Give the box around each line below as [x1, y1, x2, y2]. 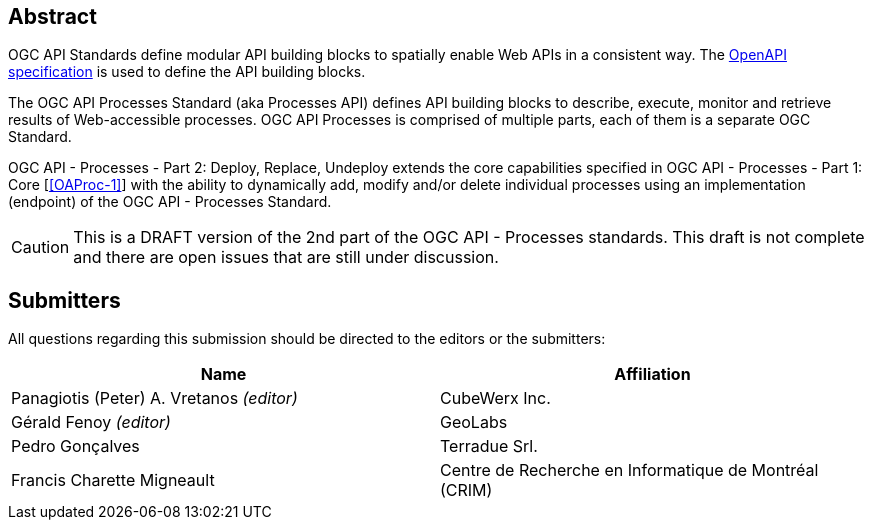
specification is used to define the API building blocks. [8, 63, 366, 81]
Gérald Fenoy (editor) [11, 412, 171, 433]
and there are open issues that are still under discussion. [73, 247, 499, 268]
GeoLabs [440, 412, 508, 433]
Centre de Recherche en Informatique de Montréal [440, 460, 819, 481]
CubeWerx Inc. [440, 388, 551, 409]
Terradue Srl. [440, 436, 538, 457]
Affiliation [614, 364, 691, 385]
